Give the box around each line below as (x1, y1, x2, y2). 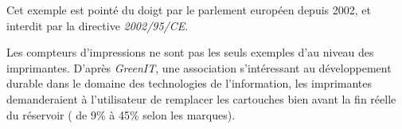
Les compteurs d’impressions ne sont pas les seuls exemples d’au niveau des (6, 44, 374, 61)
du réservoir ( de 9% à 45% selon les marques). (6, 106, 236, 123)
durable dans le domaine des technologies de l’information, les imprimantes (6, 75, 373, 92)
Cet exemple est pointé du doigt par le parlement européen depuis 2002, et (6, 2, 371, 18)
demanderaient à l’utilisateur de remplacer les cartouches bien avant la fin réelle (6, 90, 396, 107)
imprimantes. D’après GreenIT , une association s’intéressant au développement (6, 59, 392, 76)
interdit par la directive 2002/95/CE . (6, 17, 189, 33)
